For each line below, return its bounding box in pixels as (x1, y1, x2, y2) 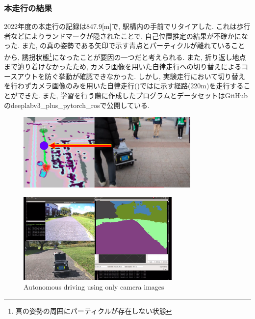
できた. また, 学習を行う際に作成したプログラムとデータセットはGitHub (17, 90, 248, 101)
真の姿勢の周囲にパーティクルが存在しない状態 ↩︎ (15, 306, 172, 316)
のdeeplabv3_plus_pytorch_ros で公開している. (4, 100, 150, 110)
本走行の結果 (4, 1, 52, 14)
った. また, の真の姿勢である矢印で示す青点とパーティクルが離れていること (4, 40, 245, 51)
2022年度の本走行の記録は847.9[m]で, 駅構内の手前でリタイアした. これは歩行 (4, 21, 251, 31)
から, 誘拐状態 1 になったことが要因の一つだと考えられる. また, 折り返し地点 (4, 51, 246, 62)
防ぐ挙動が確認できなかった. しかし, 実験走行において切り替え (45, 71, 245, 81)
